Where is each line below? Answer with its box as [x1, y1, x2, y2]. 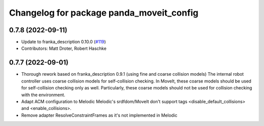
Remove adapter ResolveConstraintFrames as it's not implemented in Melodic [21, 112, 178, 118]
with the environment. [21, 92, 66, 98]
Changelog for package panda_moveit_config [9, 7, 199, 18]
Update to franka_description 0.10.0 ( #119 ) [21, 39, 106, 45]
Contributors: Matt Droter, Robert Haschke [21, 45, 107, 51]
